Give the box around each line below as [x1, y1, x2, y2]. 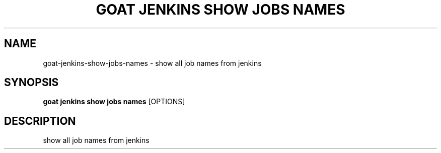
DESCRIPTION [4, 114, 76, 127]
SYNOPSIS [4, 76, 59, 89]
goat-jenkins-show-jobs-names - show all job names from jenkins [43, 58, 262, 67]
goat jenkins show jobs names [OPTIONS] [43, 97, 185, 106]
